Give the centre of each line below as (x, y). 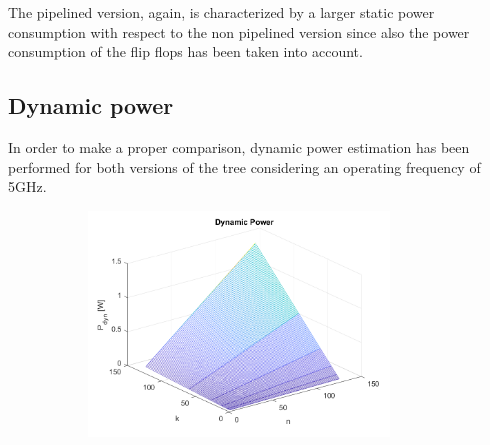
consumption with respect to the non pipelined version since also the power (239, 31)
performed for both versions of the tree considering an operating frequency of (244, 166)
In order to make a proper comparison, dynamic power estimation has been (239, 146)
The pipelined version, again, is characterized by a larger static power (221, 12)
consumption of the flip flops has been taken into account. (185, 51)
